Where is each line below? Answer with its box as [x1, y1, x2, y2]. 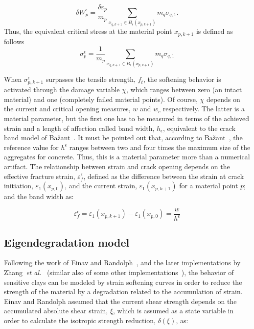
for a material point [179, 180, 238, 191]
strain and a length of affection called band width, [4, 123, 155, 133]
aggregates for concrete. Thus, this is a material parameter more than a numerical [4, 152, 250, 162]
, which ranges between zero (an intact [126, 84, 242, 95]
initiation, [4, 180, 33, 191]
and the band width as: [4, 191, 74, 202]
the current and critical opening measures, [4, 103, 131, 114]
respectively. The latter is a [162, 103, 245, 114]
